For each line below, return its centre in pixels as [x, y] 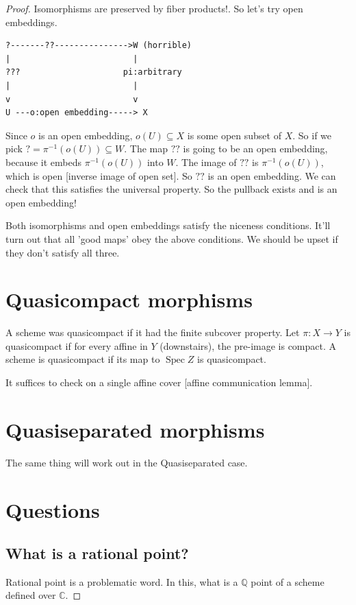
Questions [53, 509]
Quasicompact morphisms [129, 299]
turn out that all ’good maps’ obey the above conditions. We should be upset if [172, 238]
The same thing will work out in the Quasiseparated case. [127, 462]
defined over [31, 595]
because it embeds [43, 162]
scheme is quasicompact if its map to [83, 359]
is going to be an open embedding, [255, 149]
